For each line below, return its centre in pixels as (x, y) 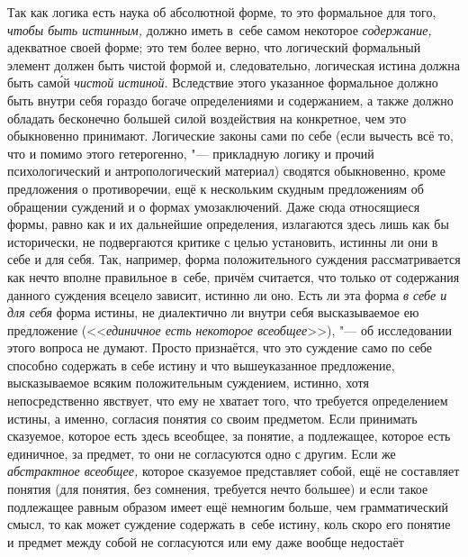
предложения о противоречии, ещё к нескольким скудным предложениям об (216, 188)
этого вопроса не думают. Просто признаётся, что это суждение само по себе (220, 347)
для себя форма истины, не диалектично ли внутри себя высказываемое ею (213, 312)
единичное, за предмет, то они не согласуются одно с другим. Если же (202, 453)
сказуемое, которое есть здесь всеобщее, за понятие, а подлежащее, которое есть (229, 436)
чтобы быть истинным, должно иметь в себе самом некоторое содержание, (220, 29)
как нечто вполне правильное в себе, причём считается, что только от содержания (234, 276)
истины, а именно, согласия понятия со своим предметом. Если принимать (212, 418)
